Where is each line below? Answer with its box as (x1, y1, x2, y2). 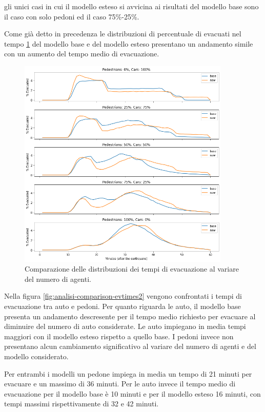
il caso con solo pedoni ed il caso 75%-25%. (4, 11, 139, 22)
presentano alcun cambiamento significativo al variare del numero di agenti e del (4, 341, 256, 352)
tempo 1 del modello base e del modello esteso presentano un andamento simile (4, 38, 253, 49)
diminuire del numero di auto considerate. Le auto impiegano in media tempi (4, 321, 246, 332)
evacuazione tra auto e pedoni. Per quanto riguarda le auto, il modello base (4, 300, 241, 311)
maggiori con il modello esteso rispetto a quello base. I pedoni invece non (4, 331, 234, 341)
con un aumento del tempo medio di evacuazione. (4, 48, 159, 59)
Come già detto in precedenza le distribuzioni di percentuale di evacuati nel (4, 28, 241, 39)
